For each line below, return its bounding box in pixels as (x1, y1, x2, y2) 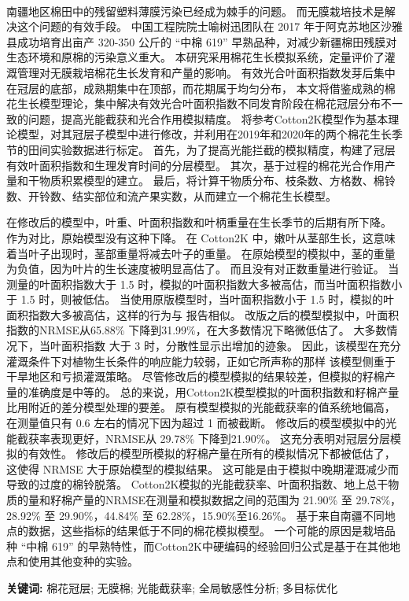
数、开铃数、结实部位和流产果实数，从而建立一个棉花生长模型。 (6, 187, 337, 204)
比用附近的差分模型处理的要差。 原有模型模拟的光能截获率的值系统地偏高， (6, 399, 396, 415)
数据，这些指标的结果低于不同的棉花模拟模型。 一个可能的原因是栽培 (28, 522, 385, 539)
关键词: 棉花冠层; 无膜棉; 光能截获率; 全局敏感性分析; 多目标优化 (6, 579, 338, 595)
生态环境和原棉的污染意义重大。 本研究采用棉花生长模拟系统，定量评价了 (6, 49, 385, 65)
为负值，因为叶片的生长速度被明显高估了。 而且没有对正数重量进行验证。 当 (6, 260, 400, 277)
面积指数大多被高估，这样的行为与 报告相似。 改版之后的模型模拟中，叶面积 (6, 306, 400, 323)
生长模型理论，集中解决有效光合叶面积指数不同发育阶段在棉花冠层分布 (17, 95, 381, 112)
